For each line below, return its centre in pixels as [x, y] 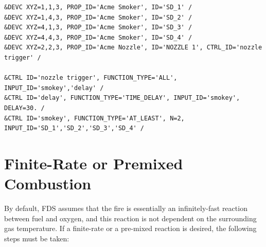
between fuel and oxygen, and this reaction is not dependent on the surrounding [130, 218]
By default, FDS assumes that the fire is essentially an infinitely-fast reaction [126, 208]
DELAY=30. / [24, 108]
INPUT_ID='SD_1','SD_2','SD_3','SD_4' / [74, 128]
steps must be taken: [37, 238]
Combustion [48, 183]
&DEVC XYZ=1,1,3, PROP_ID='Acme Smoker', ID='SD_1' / [98, 7]
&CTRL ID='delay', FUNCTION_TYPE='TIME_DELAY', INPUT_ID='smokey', [122, 98]
